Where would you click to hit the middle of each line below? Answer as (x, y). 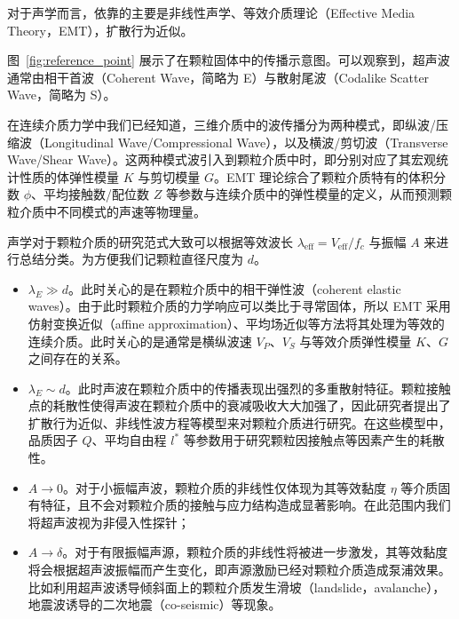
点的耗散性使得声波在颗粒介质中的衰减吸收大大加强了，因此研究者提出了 (239, 405)
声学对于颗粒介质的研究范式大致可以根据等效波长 (150, 241)
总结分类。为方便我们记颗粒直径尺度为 (131, 259)
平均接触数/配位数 (97, 194)
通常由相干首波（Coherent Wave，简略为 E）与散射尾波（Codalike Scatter (218, 77)
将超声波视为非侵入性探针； (109, 522)
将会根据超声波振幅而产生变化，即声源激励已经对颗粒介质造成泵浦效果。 (239, 570)
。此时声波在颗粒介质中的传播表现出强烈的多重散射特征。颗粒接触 (258, 388)
